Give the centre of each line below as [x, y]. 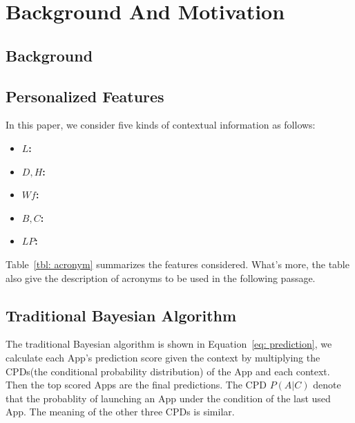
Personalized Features [85, 96]
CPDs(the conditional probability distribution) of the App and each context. [168, 371]
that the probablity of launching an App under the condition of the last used [168, 398]
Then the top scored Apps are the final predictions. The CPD [136, 385]
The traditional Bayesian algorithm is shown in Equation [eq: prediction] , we [169, 344]
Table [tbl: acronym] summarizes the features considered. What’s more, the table [177, 264]
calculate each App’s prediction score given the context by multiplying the [163, 357]
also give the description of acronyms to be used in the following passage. [161, 278]
